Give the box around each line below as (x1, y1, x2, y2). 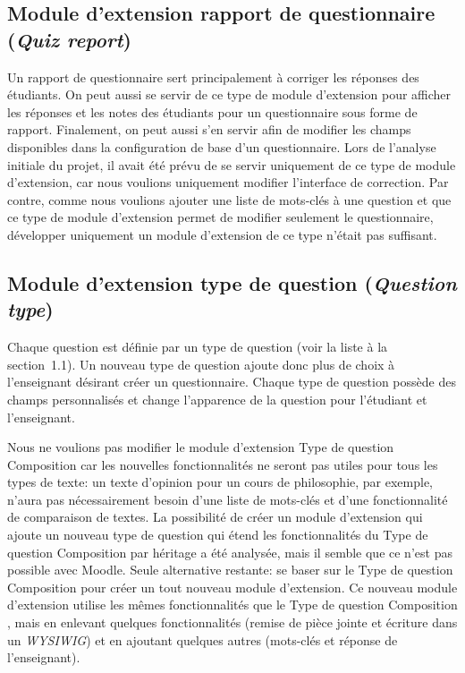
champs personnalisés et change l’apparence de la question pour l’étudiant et (7, 389, 427, 408)
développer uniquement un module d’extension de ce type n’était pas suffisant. (7, 225, 437, 243)
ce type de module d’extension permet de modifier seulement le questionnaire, (7, 208, 434, 226)
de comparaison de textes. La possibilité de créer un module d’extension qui (7, 507, 423, 526)
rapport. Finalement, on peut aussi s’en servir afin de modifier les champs (7, 120, 411, 139)
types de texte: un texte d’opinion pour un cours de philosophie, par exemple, (7, 473, 433, 491)
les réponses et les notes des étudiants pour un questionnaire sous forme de (7, 102, 418, 121)
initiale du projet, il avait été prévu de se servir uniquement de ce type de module (7, 155, 456, 174)
